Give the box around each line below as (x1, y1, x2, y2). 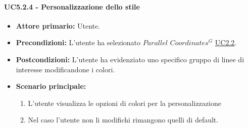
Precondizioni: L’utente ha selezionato (16, 37, 141, 48)
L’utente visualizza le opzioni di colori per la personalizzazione (28, 97, 221, 108)
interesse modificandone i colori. (16, 64, 115, 74)
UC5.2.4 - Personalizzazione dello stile (4, 1, 140, 12)
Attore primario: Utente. (16, 20, 101, 31)
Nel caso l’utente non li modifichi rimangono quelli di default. (28, 114, 219, 125)
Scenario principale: (16, 81, 86, 91)
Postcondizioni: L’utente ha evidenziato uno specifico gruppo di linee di (16, 54, 244, 64)
